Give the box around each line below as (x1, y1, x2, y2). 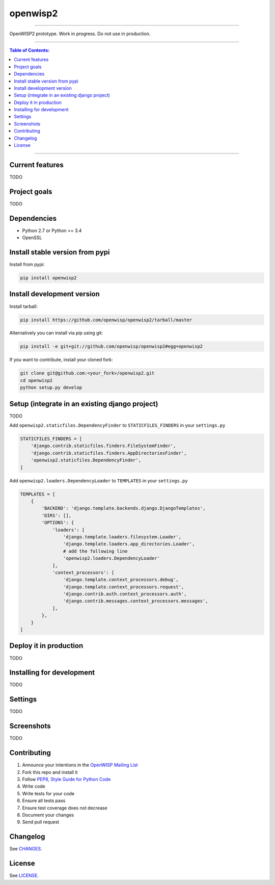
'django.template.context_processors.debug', (63, 577, 179, 583)
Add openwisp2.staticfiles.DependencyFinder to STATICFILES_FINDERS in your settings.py (9, 422, 226, 428)
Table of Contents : (9, 47, 50, 53)
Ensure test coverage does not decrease (22, 804, 107, 811)
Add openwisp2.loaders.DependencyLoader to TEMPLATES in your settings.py (9, 477, 188, 484)
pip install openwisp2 (20, 275, 77, 281)
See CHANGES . (9, 846, 42, 852)
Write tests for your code (22, 790, 75, 796)
